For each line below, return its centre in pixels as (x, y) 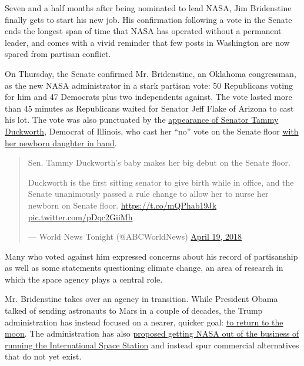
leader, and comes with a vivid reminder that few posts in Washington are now (147, 42)
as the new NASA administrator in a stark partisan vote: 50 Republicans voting (149, 85)
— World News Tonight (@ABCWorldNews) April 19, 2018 (135, 236)
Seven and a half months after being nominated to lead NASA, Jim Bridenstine (148, 8)
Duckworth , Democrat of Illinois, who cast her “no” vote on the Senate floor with (152, 131)
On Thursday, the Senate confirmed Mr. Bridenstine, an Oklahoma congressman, (151, 73)
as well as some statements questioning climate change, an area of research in (144, 268)
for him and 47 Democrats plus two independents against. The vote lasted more (148, 97)
